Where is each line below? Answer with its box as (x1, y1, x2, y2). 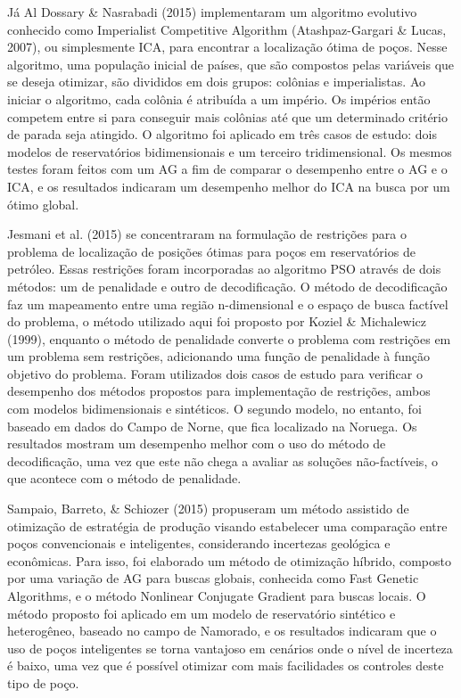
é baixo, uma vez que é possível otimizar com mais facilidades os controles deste (7, 656, 444, 675)
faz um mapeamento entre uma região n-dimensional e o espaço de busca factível (7, 294, 449, 313)
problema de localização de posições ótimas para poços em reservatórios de (7, 242, 416, 260)
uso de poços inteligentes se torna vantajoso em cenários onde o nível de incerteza (7, 638, 453, 657)
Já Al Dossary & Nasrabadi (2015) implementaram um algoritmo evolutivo (7, 3, 417, 21)
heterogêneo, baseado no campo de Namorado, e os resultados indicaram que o (7, 621, 437, 640)
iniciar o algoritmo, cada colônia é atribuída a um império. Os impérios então (7, 89, 431, 108)
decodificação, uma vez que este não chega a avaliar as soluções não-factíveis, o (7, 451, 438, 470)
